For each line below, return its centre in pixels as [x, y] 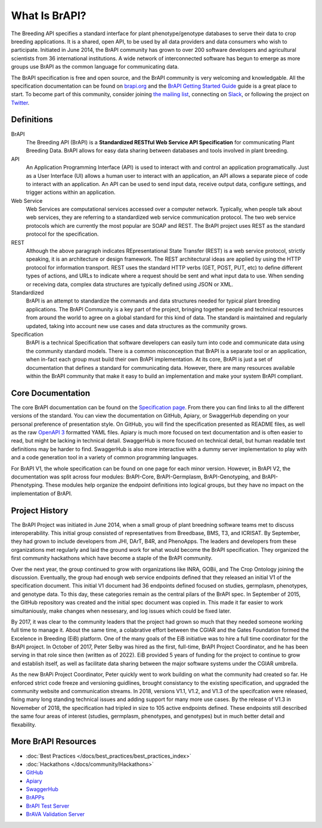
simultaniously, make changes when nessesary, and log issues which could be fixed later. [121, 611]
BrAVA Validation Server [55, 814]
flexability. [24, 724]
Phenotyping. [27, 485]
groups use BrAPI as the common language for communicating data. [95, 67]
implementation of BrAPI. [42, 493]
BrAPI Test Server [48, 806]
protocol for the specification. [62, 234]
